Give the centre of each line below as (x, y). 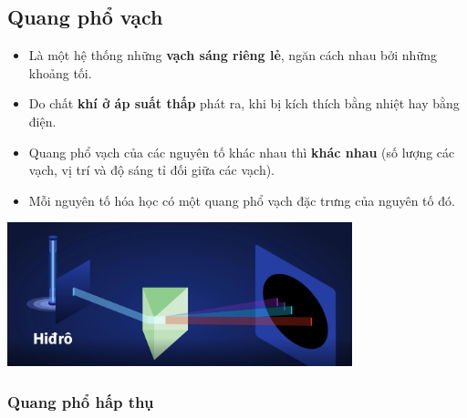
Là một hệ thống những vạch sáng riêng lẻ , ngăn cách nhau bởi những (233, 55)
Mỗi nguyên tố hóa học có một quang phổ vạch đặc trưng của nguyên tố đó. (242, 200)
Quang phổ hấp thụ (81, 401)
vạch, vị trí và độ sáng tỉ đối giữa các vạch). (152, 170)
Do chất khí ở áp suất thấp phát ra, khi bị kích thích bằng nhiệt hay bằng (244, 103)
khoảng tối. (60, 72)
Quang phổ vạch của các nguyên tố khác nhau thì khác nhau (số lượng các (242, 152)
